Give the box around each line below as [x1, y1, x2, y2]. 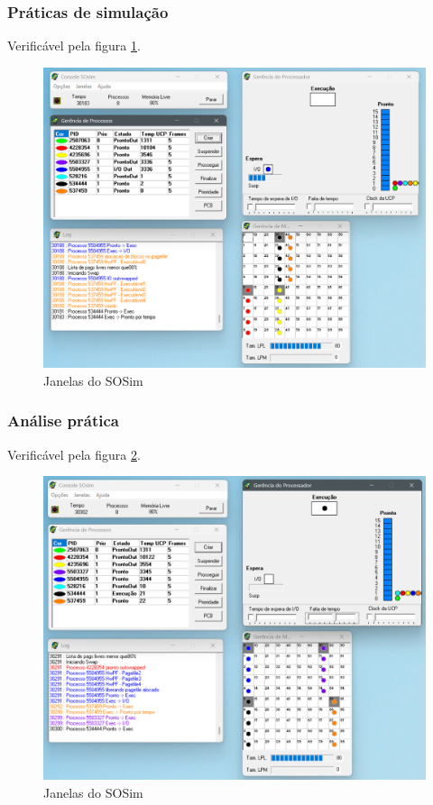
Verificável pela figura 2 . [7, 444, 141, 463]
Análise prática [7, 409, 119, 432]
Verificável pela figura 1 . [7, 36, 141, 55]
